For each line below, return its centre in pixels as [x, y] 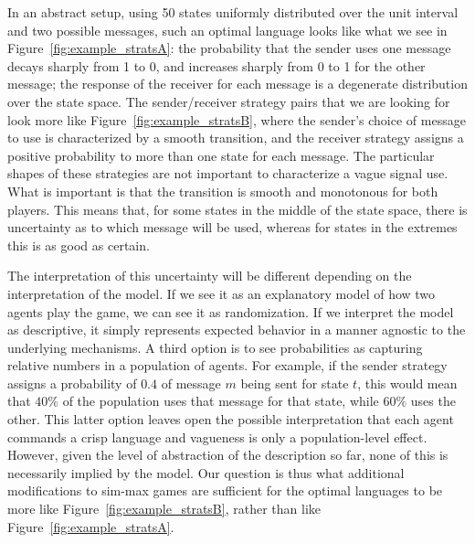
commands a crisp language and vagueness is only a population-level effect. [217, 437]
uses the [433, 401]
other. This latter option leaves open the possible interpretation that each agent [231, 419]
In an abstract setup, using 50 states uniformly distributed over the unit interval [233, 12]
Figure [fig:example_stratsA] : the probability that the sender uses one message [229, 48]
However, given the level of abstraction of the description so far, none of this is [228, 455]
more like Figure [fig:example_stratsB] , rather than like [164, 509]
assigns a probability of [72, 383]
